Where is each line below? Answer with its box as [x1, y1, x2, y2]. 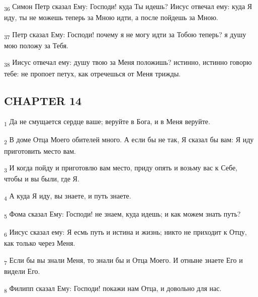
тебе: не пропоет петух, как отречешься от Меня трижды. [4, 68, 181, 78]
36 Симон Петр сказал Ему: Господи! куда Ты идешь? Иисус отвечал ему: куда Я [4, 1, 252, 13]
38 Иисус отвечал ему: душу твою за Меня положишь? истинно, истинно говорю [4, 57, 252, 69]
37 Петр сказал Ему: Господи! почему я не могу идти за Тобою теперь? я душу [4, 29, 246, 41]
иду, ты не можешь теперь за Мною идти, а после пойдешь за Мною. [4, 12, 218, 23]
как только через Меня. [4, 238, 75, 248]
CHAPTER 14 [4, 92, 82, 108]
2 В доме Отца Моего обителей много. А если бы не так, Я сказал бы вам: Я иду [4, 134, 254, 146]
